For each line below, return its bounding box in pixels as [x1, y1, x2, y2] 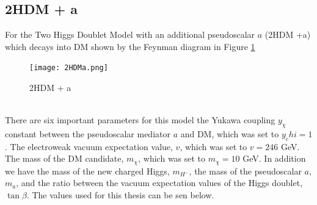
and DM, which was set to [180, 128, 279, 140]
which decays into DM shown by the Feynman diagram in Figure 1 [5, 40, 255, 52]
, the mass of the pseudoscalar [189, 164, 302, 177]
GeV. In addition [242, 152, 306, 165]
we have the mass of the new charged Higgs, [5, 164, 170, 177]
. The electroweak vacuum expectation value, [5, 140, 173, 153]
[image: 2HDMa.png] [29, 63, 108, 73]
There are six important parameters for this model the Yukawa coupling [5, 113, 275, 126]
